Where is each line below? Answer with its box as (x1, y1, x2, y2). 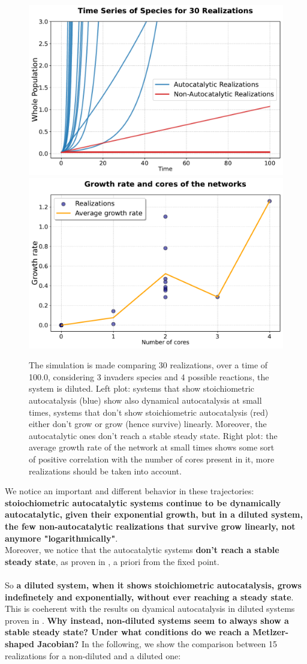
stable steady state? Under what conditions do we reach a (5, 626, 249, 638)
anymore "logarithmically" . (5, 531, 118, 544)
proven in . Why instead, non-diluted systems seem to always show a (5, 614, 289, 626)
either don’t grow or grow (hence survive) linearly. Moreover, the (29, 417, 267, 430)
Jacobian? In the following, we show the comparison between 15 (37, 637, 278, 650)
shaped (5, 637, 34, 650)
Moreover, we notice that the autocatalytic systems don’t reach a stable (5, 543, 279, 556)
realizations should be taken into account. (29, 464, 182, 477)
